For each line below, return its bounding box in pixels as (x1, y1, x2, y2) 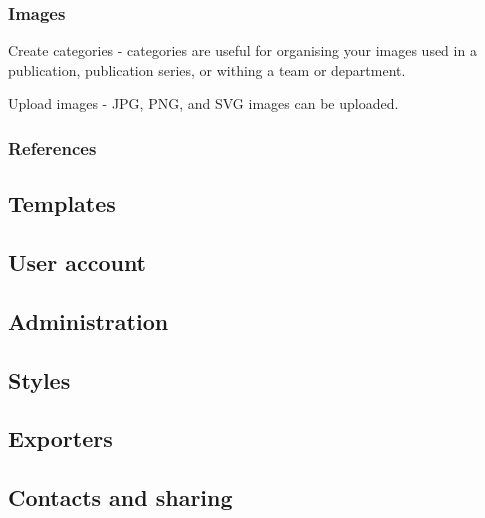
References (8, 135, 97, 160)
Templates (8, 188, 116, 219)
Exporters (8, 423, 113, 454)
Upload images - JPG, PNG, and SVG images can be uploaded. (8, 93, 399, 114)
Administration (8, 305, 169, 336)
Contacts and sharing (8, 482, 233, 513)
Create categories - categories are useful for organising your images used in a (8, 40, 477, 61)
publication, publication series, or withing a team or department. (8, 59, 406, 80)
